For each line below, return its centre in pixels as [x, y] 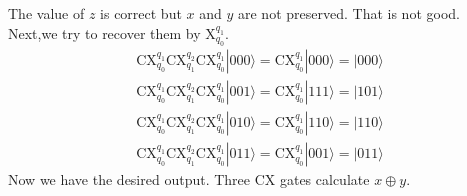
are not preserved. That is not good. [349, 13]
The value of [46, 13]
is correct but [141, 13]
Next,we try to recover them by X [112, 32]
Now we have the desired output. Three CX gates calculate [189, 179]
